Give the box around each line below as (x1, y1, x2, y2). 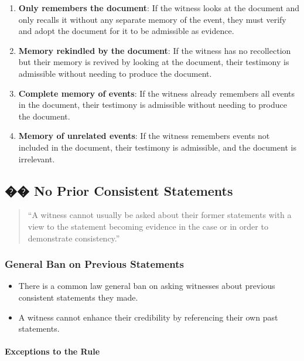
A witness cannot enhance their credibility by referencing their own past (18, 311, 278, 323)
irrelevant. (18, 152, 55, 165)
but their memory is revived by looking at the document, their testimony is (18, 56, 289, 68)
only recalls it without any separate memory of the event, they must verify (18, 13, 286, 25)
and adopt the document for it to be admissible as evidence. (18, 25, 234, 37)
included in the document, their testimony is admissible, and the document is (18, 141, 296, 153)
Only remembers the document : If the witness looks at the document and (18, 2, 300, 13)
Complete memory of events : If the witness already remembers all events (18, 87, 295, 99)
